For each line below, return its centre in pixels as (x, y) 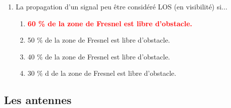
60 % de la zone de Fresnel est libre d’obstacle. (110, 23)
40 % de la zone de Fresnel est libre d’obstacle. (99, 56)
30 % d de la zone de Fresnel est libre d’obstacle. (102, 73)
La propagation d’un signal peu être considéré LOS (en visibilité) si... (121, 6)
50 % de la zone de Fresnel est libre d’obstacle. (99, 40)
